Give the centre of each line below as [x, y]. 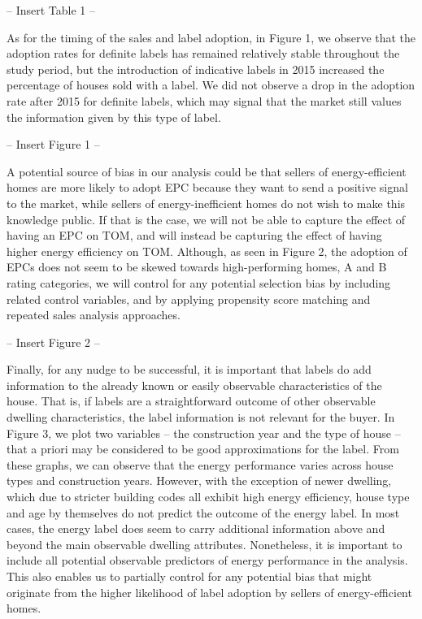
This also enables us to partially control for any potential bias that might [189, 576]
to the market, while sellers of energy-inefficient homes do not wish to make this [206, 203]
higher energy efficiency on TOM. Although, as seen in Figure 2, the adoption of [207, 251]
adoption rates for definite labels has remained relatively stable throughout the [203, 53]
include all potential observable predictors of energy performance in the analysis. [207, 560]
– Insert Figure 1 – [53, 144]
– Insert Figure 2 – [53, 342]
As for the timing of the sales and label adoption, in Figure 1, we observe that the [211, 37]
